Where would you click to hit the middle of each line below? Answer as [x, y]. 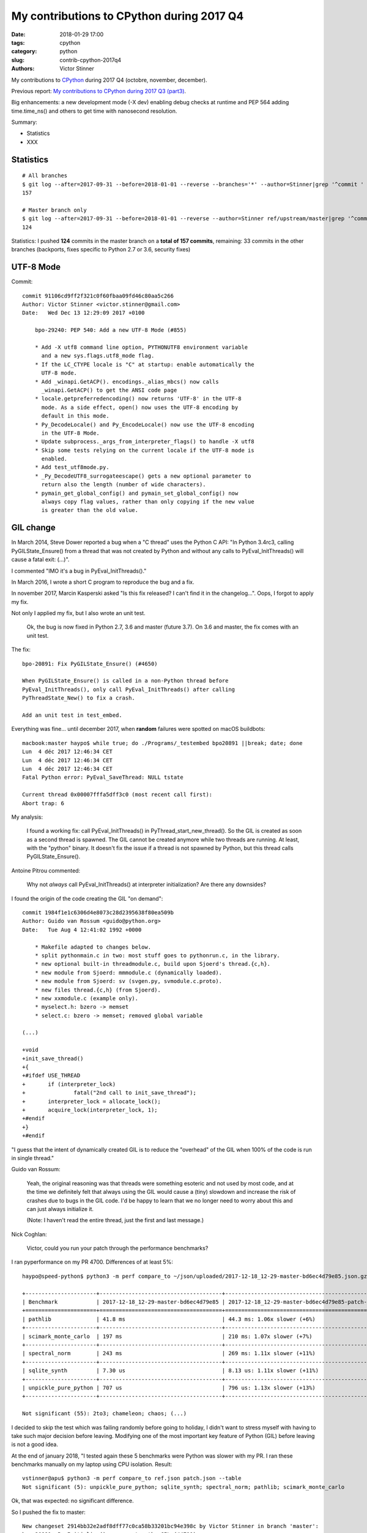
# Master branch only [54, 210]
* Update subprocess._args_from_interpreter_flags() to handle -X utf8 [144, 442]
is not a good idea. [35, 1445]
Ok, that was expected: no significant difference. [72, 1501]
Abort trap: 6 [43, 803]
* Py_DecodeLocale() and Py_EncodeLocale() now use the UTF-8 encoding [144, 424]
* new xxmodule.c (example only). [87, 998]
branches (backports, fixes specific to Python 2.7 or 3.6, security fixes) [101, 250]
